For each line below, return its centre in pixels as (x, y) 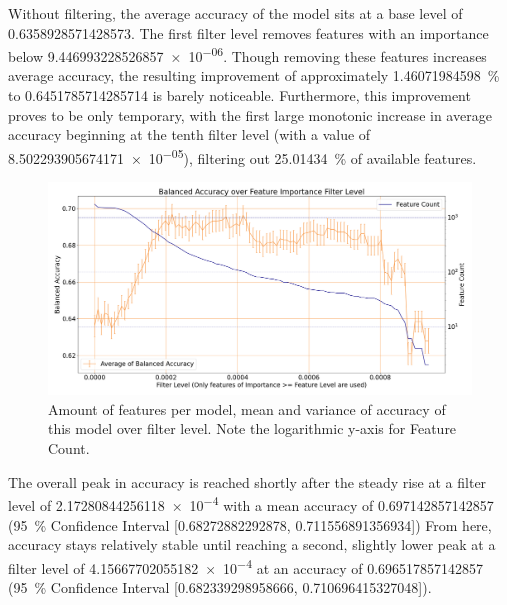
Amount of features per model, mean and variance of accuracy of (247, 408)
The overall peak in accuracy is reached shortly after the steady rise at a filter (247, 481)
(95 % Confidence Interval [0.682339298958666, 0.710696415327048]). (220, 586)
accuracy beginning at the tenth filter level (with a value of (189, 134)
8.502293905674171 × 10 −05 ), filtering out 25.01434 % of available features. (242, 156)
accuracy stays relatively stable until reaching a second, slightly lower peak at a (252, 544)
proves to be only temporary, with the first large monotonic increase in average (250, 114)
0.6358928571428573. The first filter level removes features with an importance (248, 32)
